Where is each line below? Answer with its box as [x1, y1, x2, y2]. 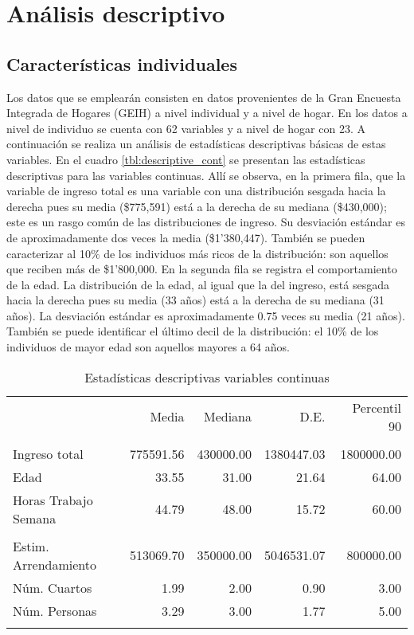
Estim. [13, 536, 49, 555]
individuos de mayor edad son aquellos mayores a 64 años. [6, 339, 290, 355]
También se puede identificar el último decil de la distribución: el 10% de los [6, 323, 379, 339]
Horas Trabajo [13, 490, 93, 509]
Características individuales [6, 51, 237, 76]
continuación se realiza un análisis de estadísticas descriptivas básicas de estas [6, 135, 386, 152]
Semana [13, 508, 57, 527]
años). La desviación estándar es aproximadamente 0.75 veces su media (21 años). [6, 307, 405, 323]
